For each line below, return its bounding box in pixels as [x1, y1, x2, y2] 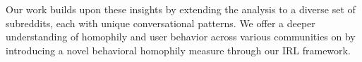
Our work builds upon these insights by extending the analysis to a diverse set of [6, 2, 356, 16]
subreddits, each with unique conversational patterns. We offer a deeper [6, 15, 315, 30]
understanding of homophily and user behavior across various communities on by [6, 29, 356, 44]
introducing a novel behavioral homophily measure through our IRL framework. [6, 42, 351, 57]
